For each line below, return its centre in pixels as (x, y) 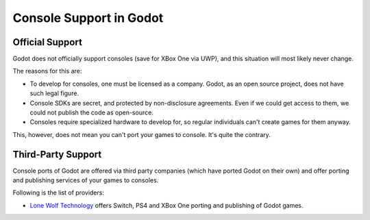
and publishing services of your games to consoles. (86, 180)
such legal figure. (54, 93)
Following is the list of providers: (58, 193)
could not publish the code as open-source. (91, 112)
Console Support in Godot (88, 18)
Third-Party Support (57, 154)
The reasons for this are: (47, 71)
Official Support (47, 42)
